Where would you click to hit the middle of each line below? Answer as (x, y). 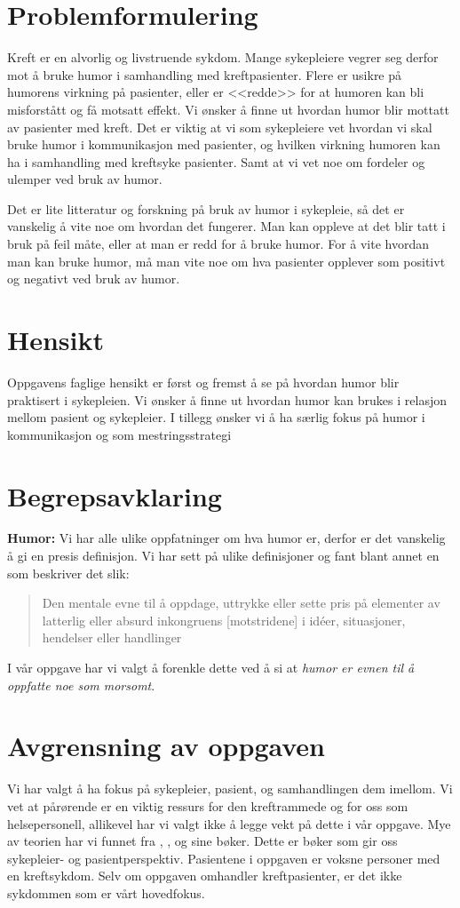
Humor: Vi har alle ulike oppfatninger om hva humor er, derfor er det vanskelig (226, 538)
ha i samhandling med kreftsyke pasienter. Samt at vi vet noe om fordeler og (216, 161)
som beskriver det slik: (68, 573)
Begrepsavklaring (115, 495)
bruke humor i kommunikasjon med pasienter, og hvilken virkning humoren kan (224, 144)
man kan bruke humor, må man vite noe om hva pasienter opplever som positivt (226, 261)
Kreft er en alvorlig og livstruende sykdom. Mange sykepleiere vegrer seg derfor (223, 57)
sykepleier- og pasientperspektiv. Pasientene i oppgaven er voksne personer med (224, 858)
